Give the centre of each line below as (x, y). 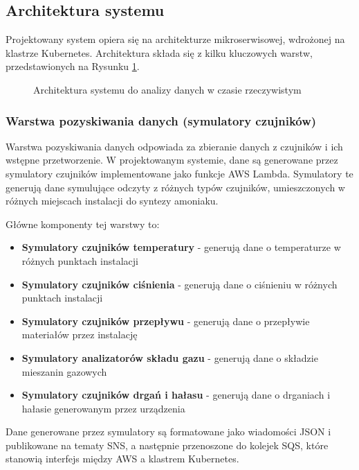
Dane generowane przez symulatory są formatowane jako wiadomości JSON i (168, 432)
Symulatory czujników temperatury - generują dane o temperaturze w (181, 247)
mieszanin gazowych (64, 371)
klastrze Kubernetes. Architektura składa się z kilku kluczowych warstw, (159, 52)
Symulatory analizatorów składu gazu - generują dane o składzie (170, 357)
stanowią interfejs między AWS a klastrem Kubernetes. (122, 459)
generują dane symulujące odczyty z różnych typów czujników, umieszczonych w (175, 187)
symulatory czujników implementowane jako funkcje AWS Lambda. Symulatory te (179, 173)
